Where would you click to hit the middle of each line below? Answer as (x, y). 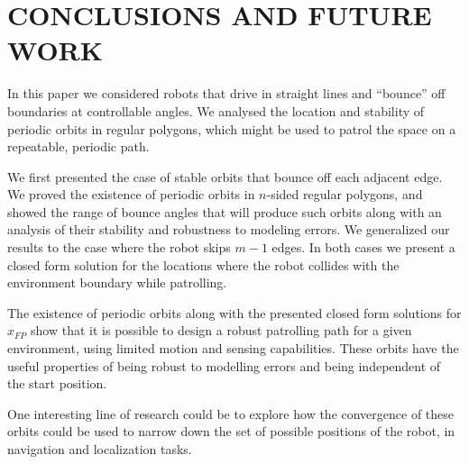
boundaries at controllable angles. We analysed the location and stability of (216, 110)
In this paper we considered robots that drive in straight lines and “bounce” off (226, 93)
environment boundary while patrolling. (117, 282)
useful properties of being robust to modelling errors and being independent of (224, 365)
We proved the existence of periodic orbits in (131, 194)
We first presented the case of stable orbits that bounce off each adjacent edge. (225, 176)
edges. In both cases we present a (363, 247)
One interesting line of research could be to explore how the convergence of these (231, 413)
